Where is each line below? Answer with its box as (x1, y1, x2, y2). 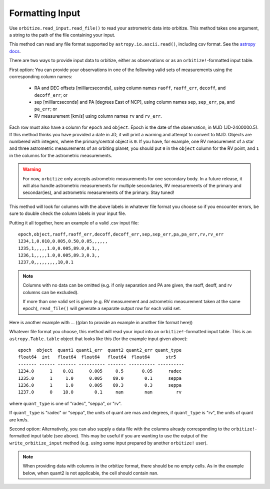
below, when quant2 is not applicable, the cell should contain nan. (22, 470, 158, 476)
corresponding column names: (9, 73, 72, 80)
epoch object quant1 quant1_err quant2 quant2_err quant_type (18, 347, 182, 353)
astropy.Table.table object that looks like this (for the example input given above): (9, 336, 187, 342)
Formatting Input (9, 8, 80, 19)
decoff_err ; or (34, 92, 68, 98)
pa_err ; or (34, 106, 57, 112)
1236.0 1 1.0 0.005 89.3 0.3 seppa (18, 382, 182, 388)
